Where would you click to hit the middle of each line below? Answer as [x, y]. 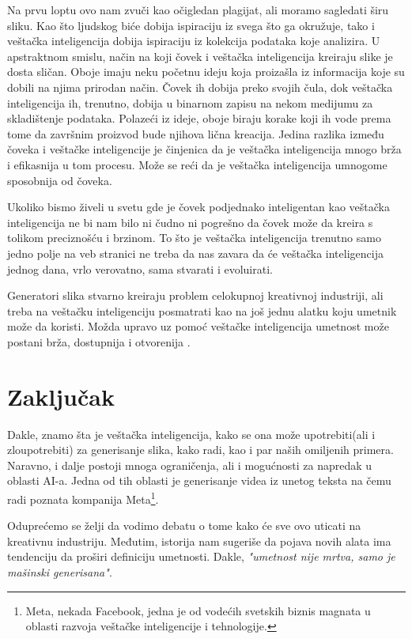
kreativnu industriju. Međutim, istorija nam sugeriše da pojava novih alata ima [199, 541]
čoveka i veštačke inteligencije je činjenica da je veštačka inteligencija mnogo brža [204, 149]
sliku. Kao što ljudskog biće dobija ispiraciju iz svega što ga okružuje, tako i [191, 25]
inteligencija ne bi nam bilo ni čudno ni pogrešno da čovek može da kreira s [190, 222]
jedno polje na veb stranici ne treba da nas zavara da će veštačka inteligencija [195, 253]
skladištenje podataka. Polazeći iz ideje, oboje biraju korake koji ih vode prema [199, 118]
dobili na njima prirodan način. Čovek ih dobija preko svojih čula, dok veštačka [200, 87]
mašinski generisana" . [60, 572]
